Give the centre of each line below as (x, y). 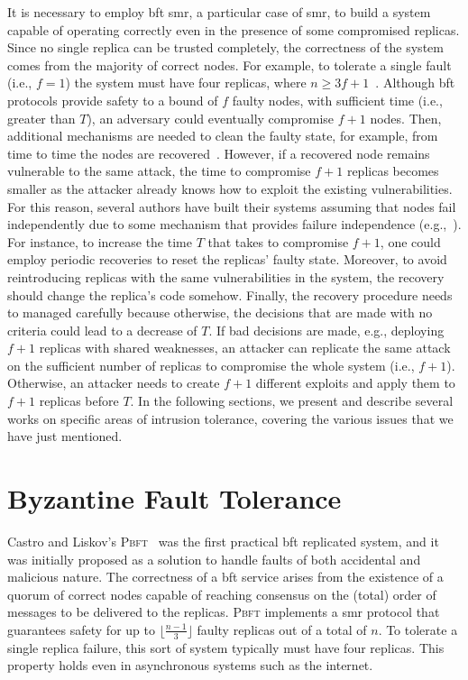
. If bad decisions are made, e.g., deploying (326, 330)
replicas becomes (393, 171)
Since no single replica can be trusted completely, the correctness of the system (225, 47)
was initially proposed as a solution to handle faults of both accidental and (214, 559)
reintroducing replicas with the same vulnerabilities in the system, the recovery (226, 276)
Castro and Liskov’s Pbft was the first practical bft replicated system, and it (223, 541)
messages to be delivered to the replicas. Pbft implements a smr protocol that (224, 612)
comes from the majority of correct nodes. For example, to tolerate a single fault (229, 64)
